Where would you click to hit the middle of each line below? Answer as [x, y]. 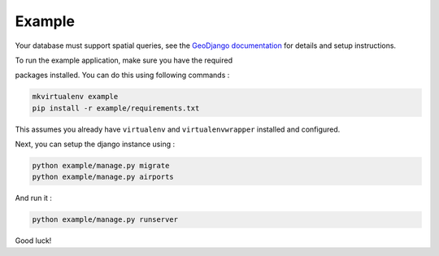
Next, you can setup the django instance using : [95, 144]
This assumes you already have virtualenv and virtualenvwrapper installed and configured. [178, 129]
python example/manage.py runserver [105, 220]
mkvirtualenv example [75, 97]
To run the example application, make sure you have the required [124, 60]
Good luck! [33, 241]
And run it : [34, 198]
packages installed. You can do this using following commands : [122, 75]
